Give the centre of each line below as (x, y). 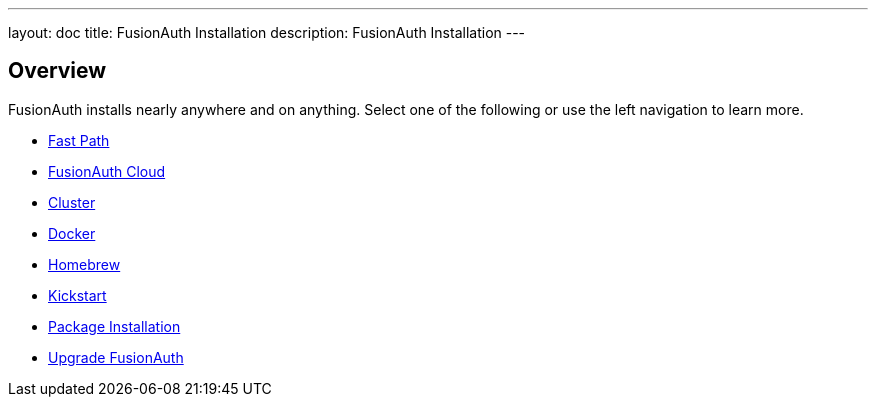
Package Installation (114, 326)
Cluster (72, 202)
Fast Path (79, 140)
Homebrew (84, 264)
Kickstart (77, 295)
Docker (72, 233)
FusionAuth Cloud (107, 171)
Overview (57, 71)
